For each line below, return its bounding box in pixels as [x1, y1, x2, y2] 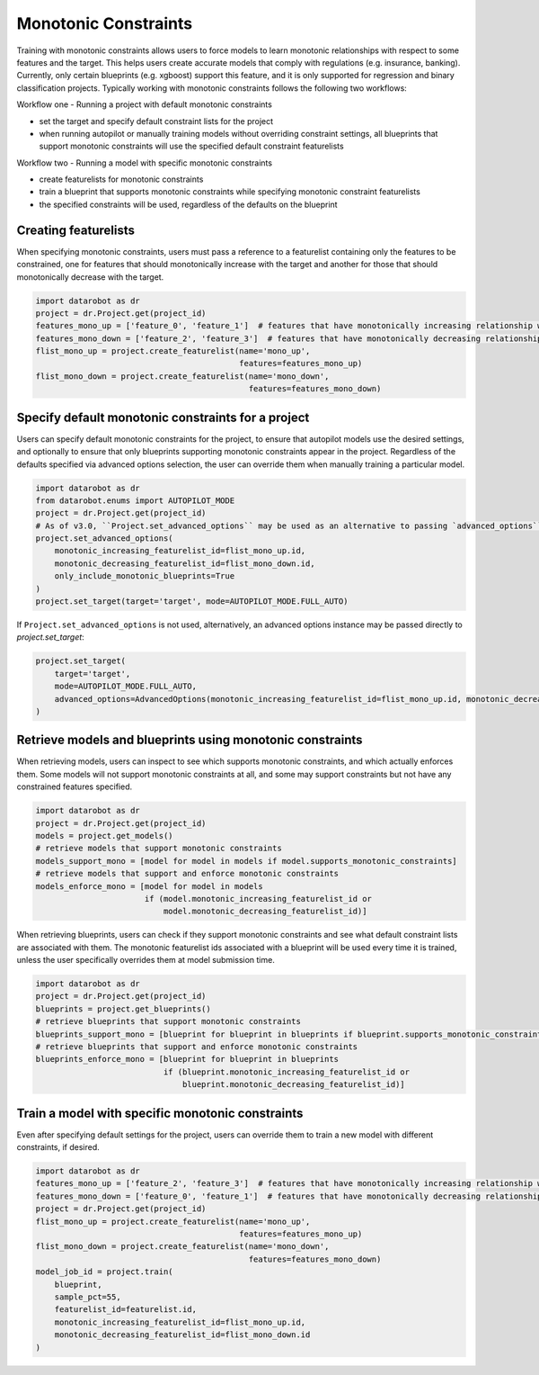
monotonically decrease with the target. [16, 271, 164, 283]
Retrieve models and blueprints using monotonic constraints [16, 732, 363, 748]
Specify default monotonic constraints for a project [16, 409, 310, 425]
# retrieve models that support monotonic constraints [35, 843, 282, 854]
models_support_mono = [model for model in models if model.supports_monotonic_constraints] [35, 856, 457, 866]
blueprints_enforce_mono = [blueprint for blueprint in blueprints [35, 1054, 340, 1065]
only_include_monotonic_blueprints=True [54, 571, 235, 581]
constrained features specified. [16, 781, 133, 792]
